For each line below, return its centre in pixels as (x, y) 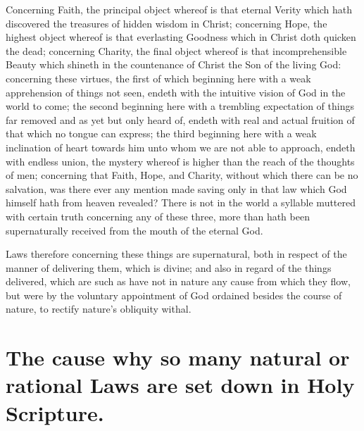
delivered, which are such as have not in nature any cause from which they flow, (178, 281)
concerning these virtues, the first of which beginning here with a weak (158, 78)
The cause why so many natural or (178, 357)
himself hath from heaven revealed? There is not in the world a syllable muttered (181, 202)
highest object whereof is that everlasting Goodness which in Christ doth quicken (181, 37)
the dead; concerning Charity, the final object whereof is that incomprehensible (176, 50)
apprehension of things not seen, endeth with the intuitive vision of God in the (176, 92)
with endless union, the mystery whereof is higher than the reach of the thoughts (180, 161)
